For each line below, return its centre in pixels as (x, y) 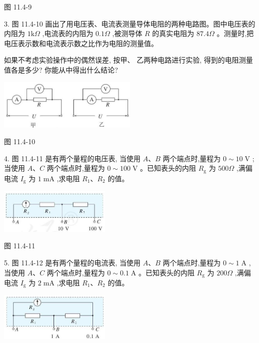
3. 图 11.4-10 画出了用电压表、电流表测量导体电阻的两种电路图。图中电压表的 (130, 23)
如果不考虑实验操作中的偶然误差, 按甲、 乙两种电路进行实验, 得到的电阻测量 (128, 60)
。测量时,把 (235, 33)
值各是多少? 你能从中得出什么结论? (61, 69)
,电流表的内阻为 (68, 33)
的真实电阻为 (173, 33)
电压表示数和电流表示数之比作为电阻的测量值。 (81, 43)
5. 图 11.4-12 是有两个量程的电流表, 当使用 (72, 262)
